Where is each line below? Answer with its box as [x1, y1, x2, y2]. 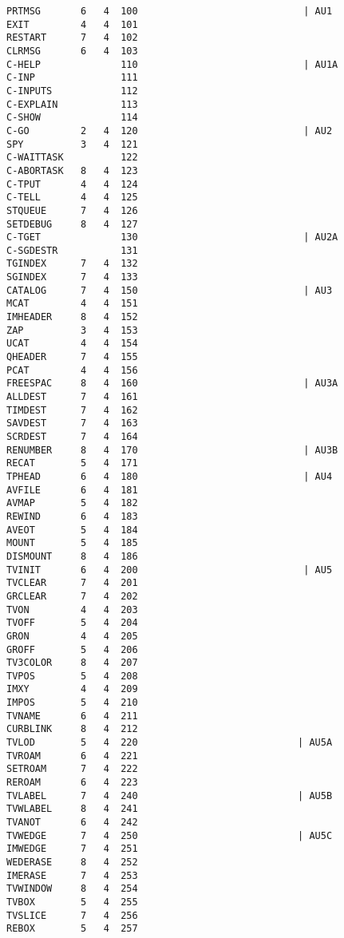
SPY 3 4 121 [6, 138, 138, 150]
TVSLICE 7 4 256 [6, 909, 138, 921]
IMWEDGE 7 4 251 [6, 843, 138, 855]
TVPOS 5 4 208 [6, 670, 138, 682]
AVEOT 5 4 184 [6, 524, 138, 536]
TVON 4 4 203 [6, 604, 138, 615]
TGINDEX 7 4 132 [6, 258, 138, 270]
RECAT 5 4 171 [6, 457, 138, 469]
